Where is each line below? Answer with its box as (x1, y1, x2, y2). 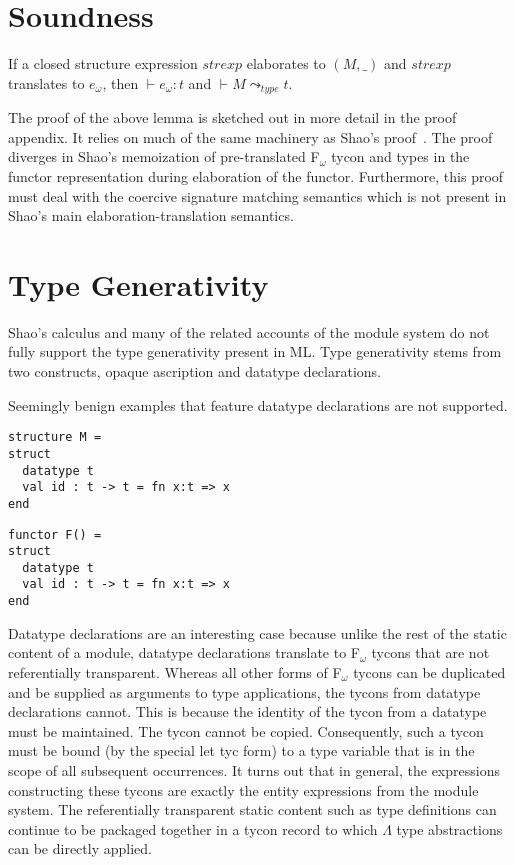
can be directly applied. (8, 838, 152, 859)
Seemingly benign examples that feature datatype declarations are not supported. (8, 394, 508, 415)
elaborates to (246, 53, 326, 74)
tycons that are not (371, 642, 490, 663)
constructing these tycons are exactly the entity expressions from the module (8, 779, 479, 800)
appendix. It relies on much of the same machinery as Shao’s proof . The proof (8, 126, 493, 147)
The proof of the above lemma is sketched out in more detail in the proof (8, 107, 457, 128)
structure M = (8, 430, 102, 445)
